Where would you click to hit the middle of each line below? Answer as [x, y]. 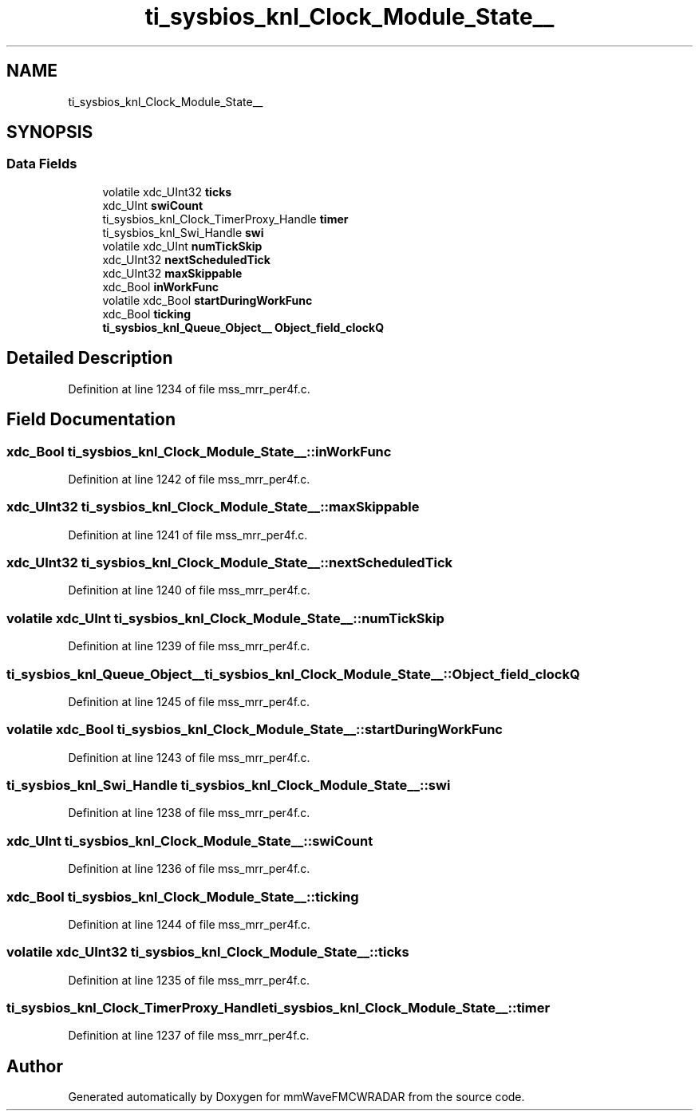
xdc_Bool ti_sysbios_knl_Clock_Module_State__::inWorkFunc [199, 451]
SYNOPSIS [50, 132]
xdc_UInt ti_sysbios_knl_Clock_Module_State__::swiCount [190, 841]
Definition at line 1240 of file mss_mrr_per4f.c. [189, 590]
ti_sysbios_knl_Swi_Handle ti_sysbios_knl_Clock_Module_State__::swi [229, 785]
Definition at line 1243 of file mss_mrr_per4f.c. [189, 757]
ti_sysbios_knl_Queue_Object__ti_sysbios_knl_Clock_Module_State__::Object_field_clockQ [293, 674]
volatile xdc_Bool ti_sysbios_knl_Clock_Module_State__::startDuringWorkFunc [255, 730]
